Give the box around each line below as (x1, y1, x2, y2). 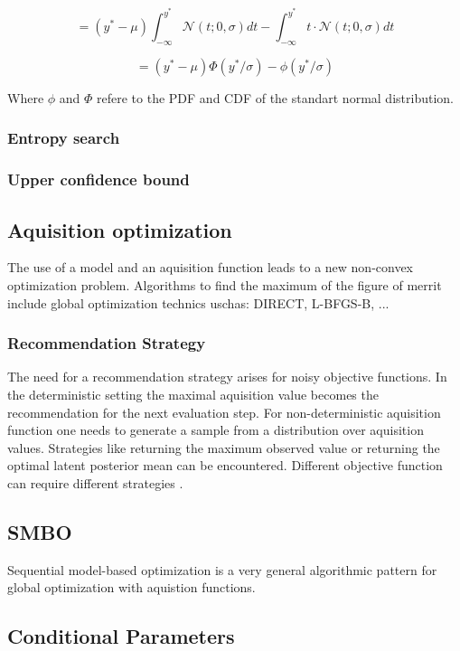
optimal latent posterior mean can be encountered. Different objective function (7, 456, 443, 475)
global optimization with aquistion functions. (7, 578, 256, 597)
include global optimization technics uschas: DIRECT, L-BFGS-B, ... (7, 293, 390, 312)
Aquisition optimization (7, 215, 232, 243)
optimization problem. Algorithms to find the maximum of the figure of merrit (7, 275, 442, 294)
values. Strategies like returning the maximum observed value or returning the (7, 438, 440, 457)
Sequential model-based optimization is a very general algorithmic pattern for (7, 560, 437, 579)
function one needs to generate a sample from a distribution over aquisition (7, 420, 424, 439)
